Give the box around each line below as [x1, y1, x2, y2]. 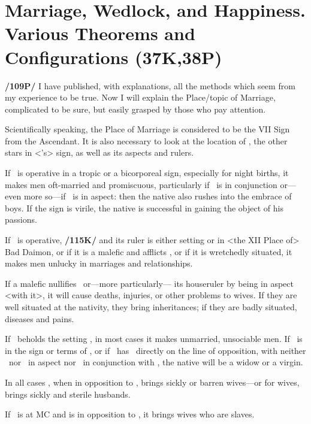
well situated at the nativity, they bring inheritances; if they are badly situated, [5, 301, 297, 313]
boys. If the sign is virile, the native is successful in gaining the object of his [5, 201, 283, 214]
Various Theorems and [5, 21, 195, 46]
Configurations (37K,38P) [5, 44, 222, 69]
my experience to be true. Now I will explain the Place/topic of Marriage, [5, 91, 276, 104]
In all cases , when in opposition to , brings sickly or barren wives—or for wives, [5, 375, 300, 388]
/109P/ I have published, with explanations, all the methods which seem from [5, 79, 295, 92]
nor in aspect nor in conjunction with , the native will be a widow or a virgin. [8, 356, 303, 368]
